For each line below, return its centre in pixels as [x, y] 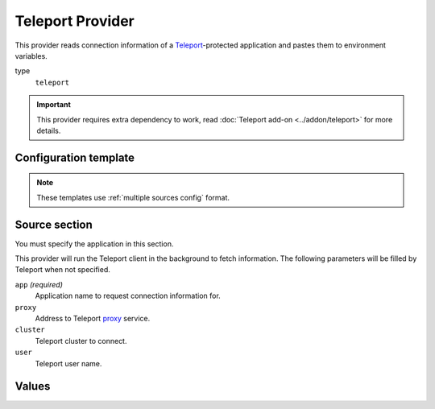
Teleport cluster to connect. [81, 341]
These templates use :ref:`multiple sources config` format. [133, 197]
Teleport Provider [75, 21]
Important [54, 105]
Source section [54, 224]
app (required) [39, 284]
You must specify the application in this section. [94, 244]
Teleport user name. [68, 363]
